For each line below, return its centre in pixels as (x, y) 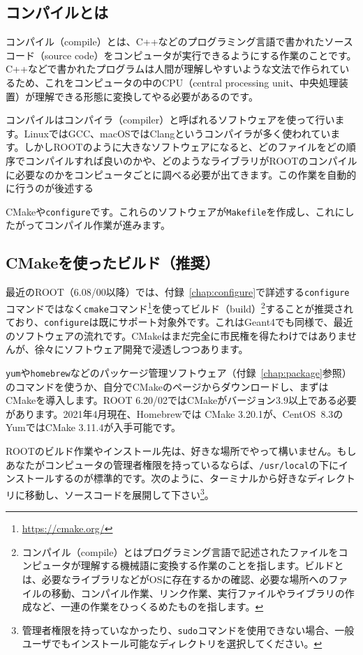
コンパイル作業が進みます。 (107, 225)
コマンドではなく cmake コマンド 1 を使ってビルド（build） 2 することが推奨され (179, 307)
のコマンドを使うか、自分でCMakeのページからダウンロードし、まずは (167, 386)
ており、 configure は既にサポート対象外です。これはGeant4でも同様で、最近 (179, 322)
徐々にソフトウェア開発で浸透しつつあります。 (141, 349)
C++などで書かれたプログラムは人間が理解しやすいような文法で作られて (173, 69)
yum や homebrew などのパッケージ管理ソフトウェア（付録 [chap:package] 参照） (179, 372)
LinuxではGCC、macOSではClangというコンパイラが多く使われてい (177, 133)
